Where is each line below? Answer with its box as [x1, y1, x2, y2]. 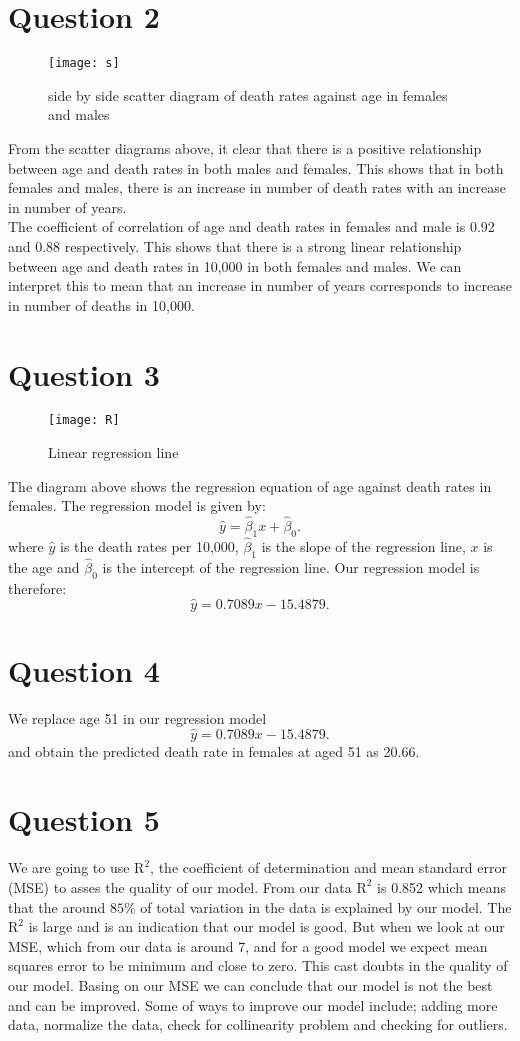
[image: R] [48, 413, 120, 428]
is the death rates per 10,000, [60, 536, 239, 557]
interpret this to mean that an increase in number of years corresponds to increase [8, 275, 512, 296]
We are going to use [8, 857, 130, 878]
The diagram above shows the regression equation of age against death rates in [8, 475, 492, 496]
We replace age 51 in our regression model [8, 707, 267, 728]
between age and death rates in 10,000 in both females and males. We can [8, 255, 462, 276]
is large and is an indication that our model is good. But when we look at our [28, 916, 505, 937]
